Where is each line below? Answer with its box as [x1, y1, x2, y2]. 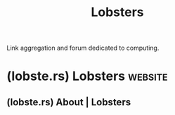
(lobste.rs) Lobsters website [6, 68, 168, 84]
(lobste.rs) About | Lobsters [6, 96, 131, 108]
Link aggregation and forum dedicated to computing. [6, 43, 160, 53]
